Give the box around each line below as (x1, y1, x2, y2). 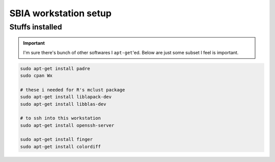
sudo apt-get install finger (20, 137, 93, 142)
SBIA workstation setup (9, 8, 112, 19)
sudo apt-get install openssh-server (20, 122, 115, 128)
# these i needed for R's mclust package (20, 87, 125, 92)
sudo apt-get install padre (20, 66, 90, 71)
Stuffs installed (9, 22, 62, 31)
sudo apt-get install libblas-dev (20, 101, 106, 107)
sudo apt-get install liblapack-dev (20, 94, 112, 100)
